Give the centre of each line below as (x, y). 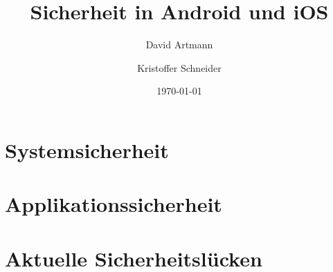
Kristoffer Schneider (179, 67)
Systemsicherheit (87, 149)
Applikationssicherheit (114, 204)
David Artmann (179, 45)
